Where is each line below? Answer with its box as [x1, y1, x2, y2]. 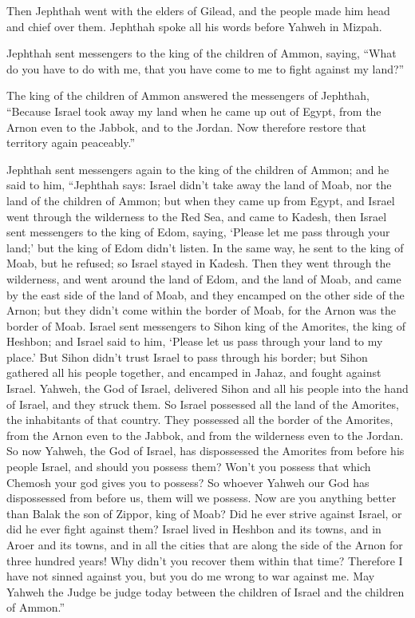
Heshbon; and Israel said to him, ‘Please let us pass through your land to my [6, 333, 383, 350]
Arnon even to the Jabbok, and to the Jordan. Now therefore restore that [6, 118, 367, 135]
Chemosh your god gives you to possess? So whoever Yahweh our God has [6, 473, 370, 490]
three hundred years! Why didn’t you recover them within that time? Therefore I [6, 552, 403, 568]
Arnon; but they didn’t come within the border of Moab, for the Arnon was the [6, 302, 396, 319]
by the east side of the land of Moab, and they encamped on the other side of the [6, 286, 405, 303]
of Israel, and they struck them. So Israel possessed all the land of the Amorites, [6, 395, 399, 412]
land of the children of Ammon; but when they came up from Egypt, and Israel [6, 192, 395, 208]
